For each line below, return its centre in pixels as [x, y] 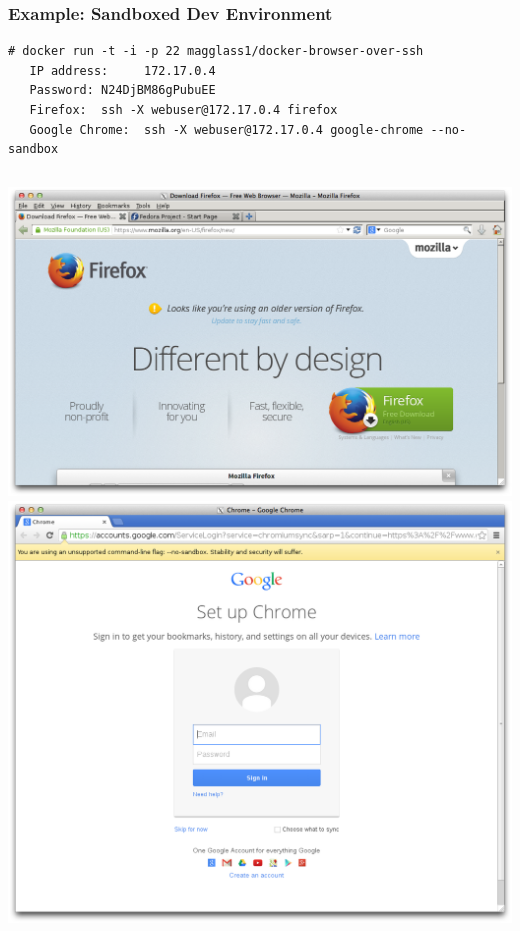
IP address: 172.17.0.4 [122, 70]
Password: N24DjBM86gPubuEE [122, 90]
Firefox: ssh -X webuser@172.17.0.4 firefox [183, 110]
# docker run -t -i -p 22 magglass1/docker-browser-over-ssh [216, 51]
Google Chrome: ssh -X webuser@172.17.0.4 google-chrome [226, 129]
